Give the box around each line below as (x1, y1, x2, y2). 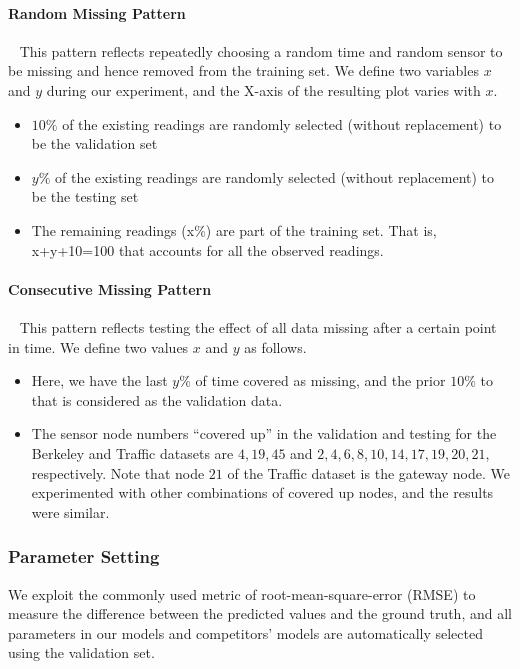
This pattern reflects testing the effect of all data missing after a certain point (19, 316, 497, 337)
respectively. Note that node (31, 462, 205, 483)
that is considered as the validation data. (31, 389, 283, 410)
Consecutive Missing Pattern (8, 278, 212, 299)
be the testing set (31, 186, 139, 207)
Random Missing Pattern (8, 2, 186, 23)
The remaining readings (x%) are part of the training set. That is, (31, 219, 437, 240)
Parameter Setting (8, 544, 160, 569)
